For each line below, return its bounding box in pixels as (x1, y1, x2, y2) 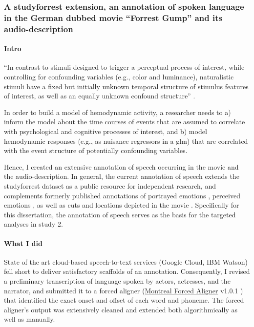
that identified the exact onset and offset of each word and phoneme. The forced (4, 295, 244, 305)
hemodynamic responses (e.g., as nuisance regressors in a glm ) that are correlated (4, 135, 248, 146)
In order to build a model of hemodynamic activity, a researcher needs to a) (4, 107, 231, 117)
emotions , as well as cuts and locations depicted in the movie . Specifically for (4, 200, 239, 210)
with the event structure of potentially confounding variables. (4, 145, 188, 155)
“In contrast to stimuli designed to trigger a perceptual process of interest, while (4, 62, 245, 72)
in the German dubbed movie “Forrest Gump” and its (4, 11, 222, 23)
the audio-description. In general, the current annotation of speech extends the (4, 171, 239, 181)
